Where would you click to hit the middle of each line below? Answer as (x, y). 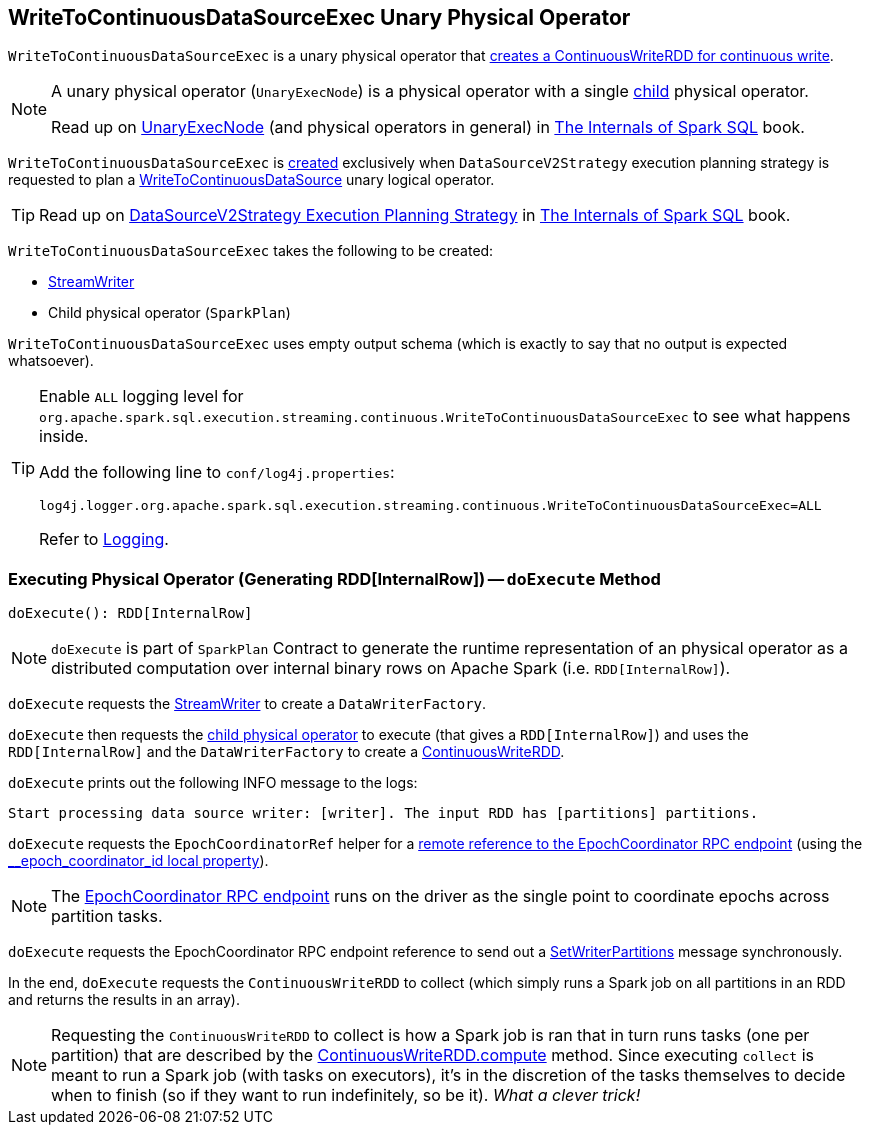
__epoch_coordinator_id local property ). (138, 861)
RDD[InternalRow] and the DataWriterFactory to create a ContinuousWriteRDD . (286, 752)
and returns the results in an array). (124, 1000)
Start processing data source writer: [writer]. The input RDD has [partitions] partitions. (383, 813)
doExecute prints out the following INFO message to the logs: (213, 783)
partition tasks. (107, 916)
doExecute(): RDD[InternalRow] (130, 613)
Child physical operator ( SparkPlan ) (169, 313)
